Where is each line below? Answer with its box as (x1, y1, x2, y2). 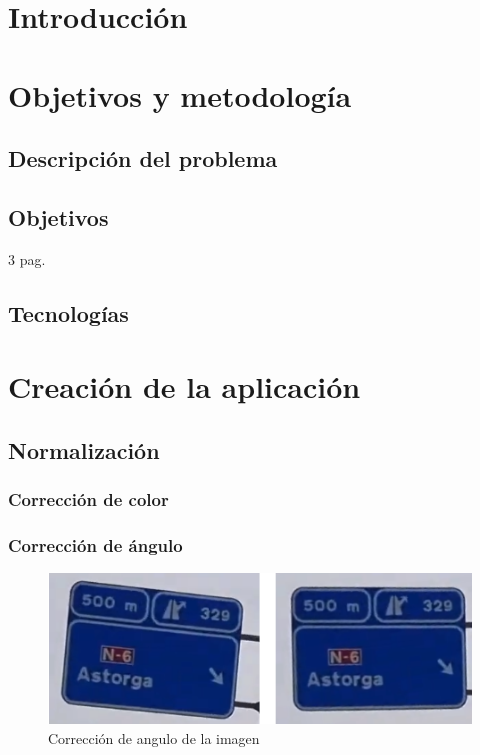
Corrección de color (8, 487, 169, 512)
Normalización (8, 434, 160, 465)
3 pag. (8, 248, 46, 269)
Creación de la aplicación (8, 366, 361, 407)
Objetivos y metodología (8, 74, 352, 115)
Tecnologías (8, 297, 129, 328)
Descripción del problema (8, 143, 278, 174)
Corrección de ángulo (8, 533, 183, 558)
